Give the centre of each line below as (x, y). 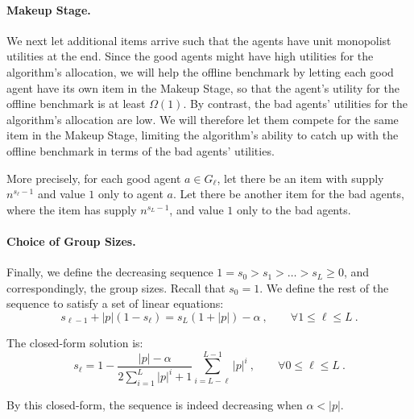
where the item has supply (72, 209)
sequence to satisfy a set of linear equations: (115, 303)
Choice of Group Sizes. (71, 241)
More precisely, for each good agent (94, 178)
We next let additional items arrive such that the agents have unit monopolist (199, 40)
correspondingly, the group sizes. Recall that (116, 287)
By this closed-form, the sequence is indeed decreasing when (155, 405)
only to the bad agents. (294, 209)
